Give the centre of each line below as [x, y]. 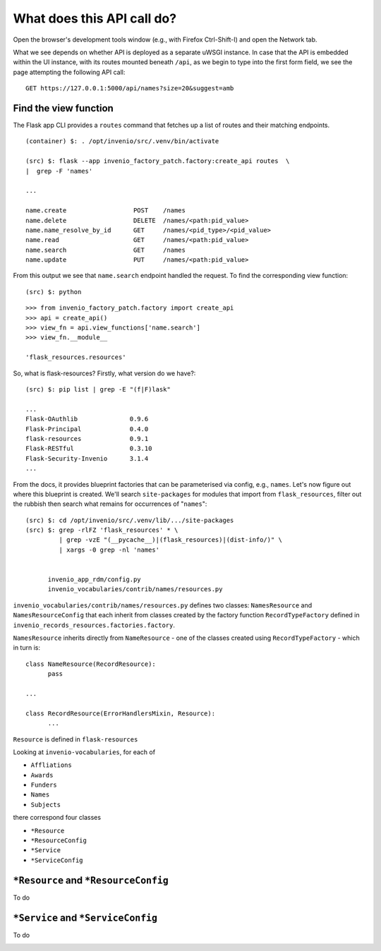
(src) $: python [54, 292]
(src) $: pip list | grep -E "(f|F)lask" [98, 389]
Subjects [46, 805]
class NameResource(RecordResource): [91, 664]
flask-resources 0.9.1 [87, 438]
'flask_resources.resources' [76, 357]
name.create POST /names [106, 211]
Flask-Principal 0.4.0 [87, 429]
